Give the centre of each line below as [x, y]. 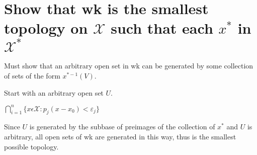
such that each [162, 28]
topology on [46, 28]
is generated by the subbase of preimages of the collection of [122, 127]
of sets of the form [32, 75]
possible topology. [31, 146]
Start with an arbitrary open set [54, 92]
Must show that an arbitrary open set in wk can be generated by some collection [129, 66]
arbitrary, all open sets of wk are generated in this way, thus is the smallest [120, 136]
